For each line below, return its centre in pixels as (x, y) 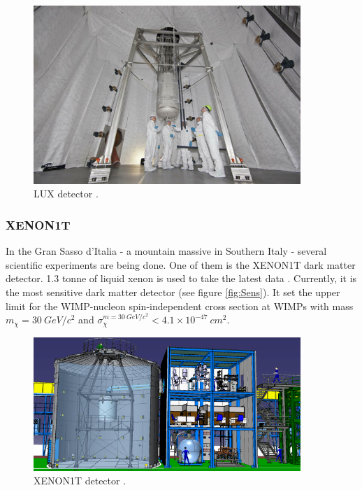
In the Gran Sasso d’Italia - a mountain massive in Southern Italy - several (166, 251)
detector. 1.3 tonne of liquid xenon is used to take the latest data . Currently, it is (181, 278)
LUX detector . (66, 194)
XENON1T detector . (80, 481)
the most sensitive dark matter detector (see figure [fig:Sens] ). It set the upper (173, 292)
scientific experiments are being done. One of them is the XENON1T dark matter (181, 264)
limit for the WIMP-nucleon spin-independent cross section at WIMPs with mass (180, 306)
